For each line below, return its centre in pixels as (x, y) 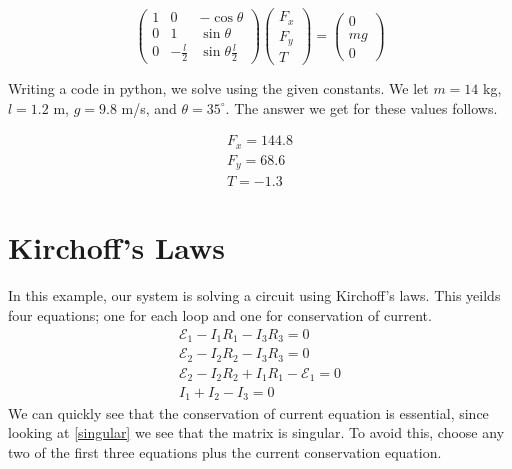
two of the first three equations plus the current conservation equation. (225, 451)
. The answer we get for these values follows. (361, 107)
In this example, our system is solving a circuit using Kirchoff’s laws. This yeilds (254, 295)
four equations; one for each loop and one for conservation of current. (220, 314)
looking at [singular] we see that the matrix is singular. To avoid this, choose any (256, 432)
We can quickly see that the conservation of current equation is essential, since (248, 412)
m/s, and (149, 107)
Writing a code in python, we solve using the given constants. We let (218, 88)
